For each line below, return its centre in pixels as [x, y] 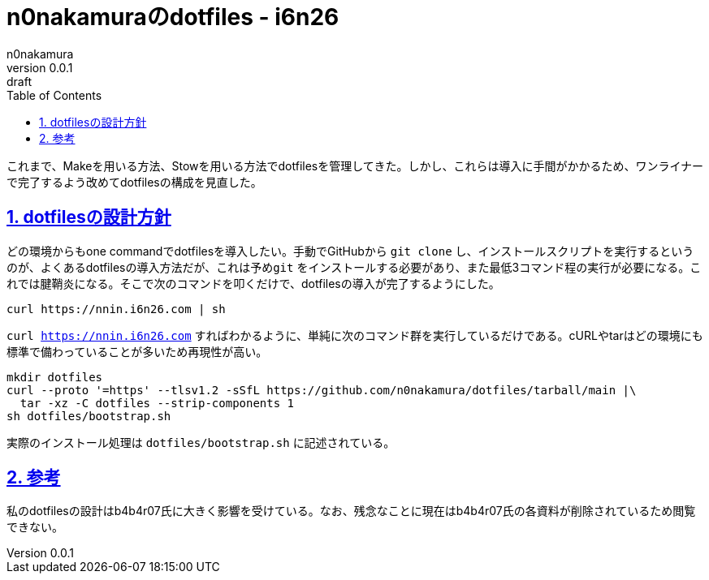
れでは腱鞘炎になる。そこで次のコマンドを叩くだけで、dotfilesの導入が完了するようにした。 [253, 283]
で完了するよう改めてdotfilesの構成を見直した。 [134, 182]
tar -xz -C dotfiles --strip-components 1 [157, 403]
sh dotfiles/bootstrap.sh [89, 416]
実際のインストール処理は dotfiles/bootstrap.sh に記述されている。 [201, 442]
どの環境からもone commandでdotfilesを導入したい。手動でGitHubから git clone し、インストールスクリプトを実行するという [350, 251]
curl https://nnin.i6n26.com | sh [116, 309]
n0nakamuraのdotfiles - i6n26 [173, 17]
